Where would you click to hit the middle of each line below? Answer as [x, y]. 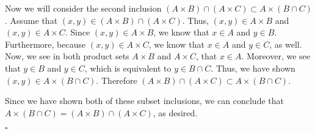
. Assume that [31, 20]
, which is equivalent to [128, 68]
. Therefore [117, 80]
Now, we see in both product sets [67, 56]
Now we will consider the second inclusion [83, 8]
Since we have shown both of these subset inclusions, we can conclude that [144, 101]
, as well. [286, 44]
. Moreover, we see [276, 56]
